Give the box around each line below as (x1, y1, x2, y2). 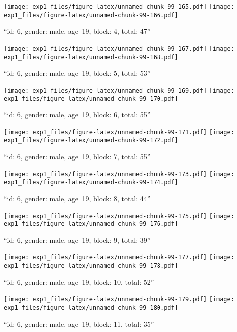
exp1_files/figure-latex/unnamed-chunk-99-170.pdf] (4, 95, 178, 103)
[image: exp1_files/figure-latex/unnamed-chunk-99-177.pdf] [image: (4, 254, 234, 261)
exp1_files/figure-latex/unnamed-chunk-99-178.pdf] (4, 262, 178, 270)
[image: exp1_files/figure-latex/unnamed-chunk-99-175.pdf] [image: (4, 212, 234, 220)
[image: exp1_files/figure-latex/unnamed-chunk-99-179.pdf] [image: (4, 296, 234, 303)
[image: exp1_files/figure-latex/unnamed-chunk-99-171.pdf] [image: (4, 128, 234, 136)
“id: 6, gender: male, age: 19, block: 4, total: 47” (4, 26, 151, 36)
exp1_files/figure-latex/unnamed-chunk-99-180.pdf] (4, 304, 178, 311)
